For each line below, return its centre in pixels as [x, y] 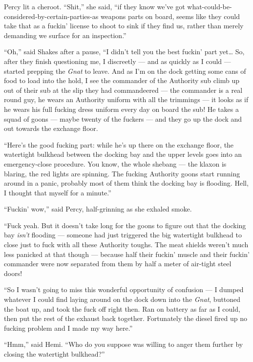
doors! [13, 273]
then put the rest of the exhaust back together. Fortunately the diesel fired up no [126, 318]
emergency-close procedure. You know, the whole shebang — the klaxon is [115, 163]
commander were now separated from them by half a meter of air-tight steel [118, 264]
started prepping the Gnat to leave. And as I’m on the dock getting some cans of [125, 71]
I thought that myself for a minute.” [58, 192]
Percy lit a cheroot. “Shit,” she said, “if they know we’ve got [95, 6]
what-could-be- [210, 6]
